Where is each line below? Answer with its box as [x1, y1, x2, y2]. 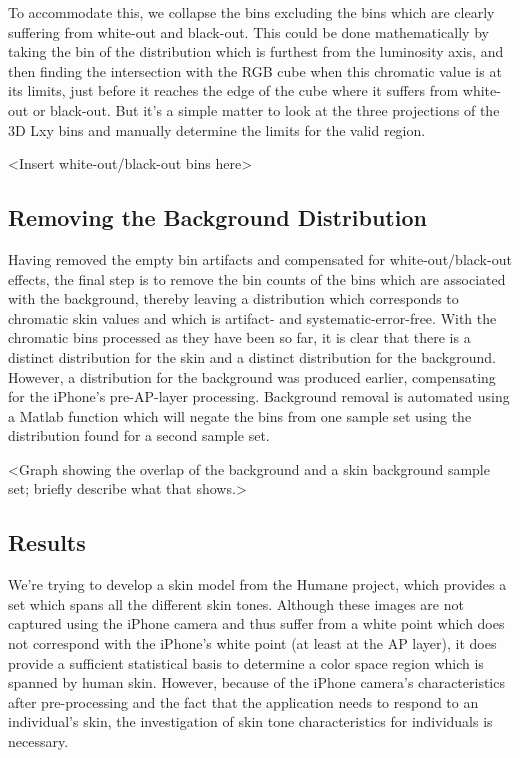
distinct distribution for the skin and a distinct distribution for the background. [8, 346, 496, 367]
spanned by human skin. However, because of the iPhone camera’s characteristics [8, 672, 505, 693]
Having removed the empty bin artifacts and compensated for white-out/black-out [8, 248, 512, 269]
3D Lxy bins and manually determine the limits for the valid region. [8, 119, 426, 140]
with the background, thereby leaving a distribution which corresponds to [8, 288, 459, 309]
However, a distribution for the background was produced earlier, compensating [8, 366, 496, 387]
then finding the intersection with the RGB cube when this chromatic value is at [8, 60, 502, 81]
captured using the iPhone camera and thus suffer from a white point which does [8, 613, 505, 634]
